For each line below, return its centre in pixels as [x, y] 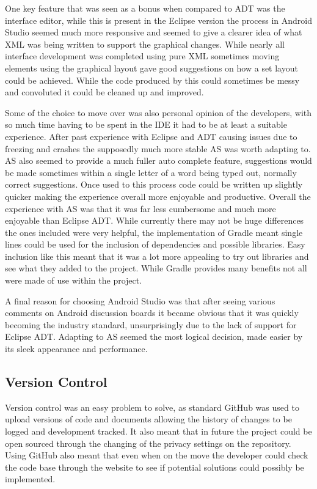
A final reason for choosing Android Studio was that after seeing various [140, 300]
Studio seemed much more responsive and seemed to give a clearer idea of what [154, 32]
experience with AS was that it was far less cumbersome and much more [140, 208]
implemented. [30, 479]
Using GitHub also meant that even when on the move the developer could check [157, 455]
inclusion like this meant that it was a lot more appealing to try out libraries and [157, 256]
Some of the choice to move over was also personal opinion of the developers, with [158, 112]
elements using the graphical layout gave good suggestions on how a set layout [151, 68]
